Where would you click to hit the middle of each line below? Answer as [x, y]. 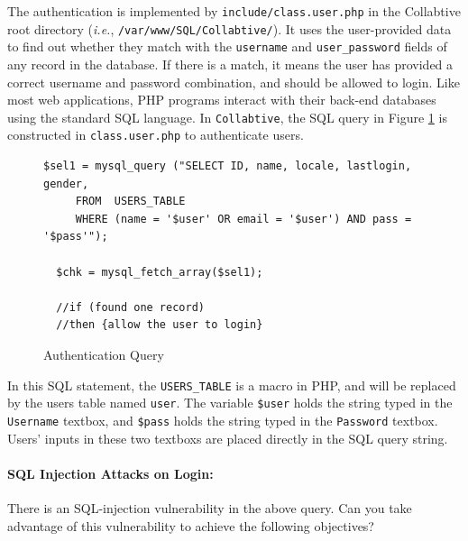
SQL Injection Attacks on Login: [110, 473]
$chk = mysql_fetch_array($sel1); [160, 272]
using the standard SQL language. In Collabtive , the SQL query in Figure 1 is [227, 117]
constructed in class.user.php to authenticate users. [156, 135]
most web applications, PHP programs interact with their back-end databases [222, 100]
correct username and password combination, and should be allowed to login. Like [234, 82]
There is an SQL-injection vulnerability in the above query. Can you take [210, 507]
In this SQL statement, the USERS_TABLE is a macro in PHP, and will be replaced [232, 385]
